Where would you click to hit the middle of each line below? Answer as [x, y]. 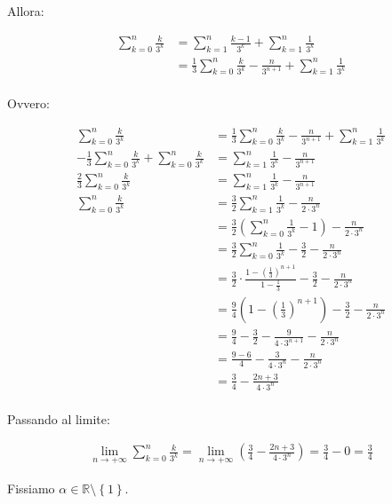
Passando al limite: [59, 418]
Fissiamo [31, 488]
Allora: [26, 11]
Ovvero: [28, 103]
